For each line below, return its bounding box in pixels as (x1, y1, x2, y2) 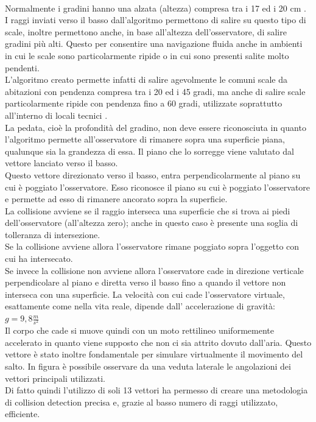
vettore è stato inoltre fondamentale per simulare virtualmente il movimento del (5, 348, 303, 360)
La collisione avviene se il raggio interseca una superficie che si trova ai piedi (5, 204, 290, 217)
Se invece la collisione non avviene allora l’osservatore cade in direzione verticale (5, 264, 304, 276)
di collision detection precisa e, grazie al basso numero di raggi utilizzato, (5, 395, 278, 408)
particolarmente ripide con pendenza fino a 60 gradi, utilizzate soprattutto (5, 97, 283, 110)
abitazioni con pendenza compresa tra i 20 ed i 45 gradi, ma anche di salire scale (5, 85, 306, 97)
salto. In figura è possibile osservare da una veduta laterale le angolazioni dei (5, 359, 291, 372)
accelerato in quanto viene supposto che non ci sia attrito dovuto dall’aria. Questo (5, 336, 312, 348)
